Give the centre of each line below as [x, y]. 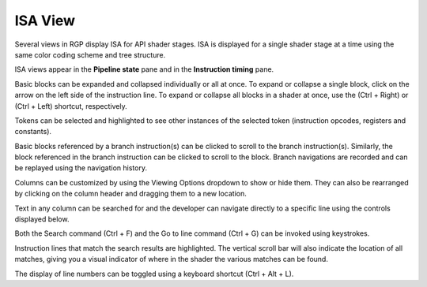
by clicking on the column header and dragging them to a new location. [130, 194]
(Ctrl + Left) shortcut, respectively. [71, 106]
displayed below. [42, 219]
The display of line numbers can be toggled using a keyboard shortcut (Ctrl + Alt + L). [154, 274]
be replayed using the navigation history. [81, 168]
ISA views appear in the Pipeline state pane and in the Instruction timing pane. [144, 69]
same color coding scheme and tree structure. [90, 54]
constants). [33, 132]
